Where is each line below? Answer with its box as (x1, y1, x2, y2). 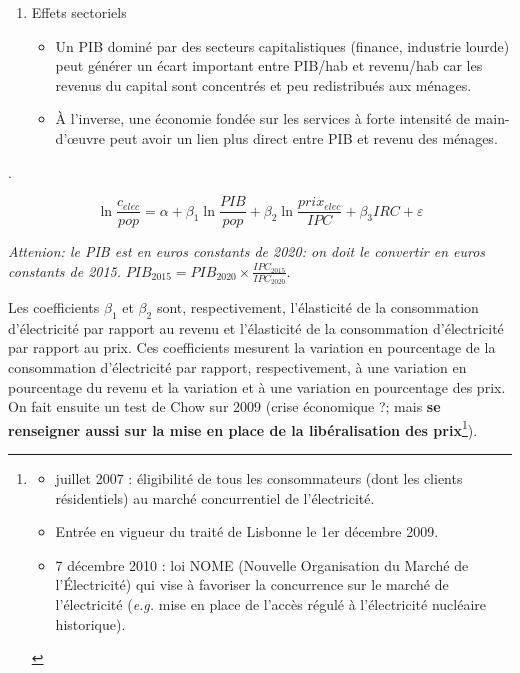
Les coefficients (8, 297, 100, 318)
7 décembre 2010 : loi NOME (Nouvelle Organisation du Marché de (55, 554, 469, 575)
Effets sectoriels (31, 2, 127, 22)
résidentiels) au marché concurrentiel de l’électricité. (55, 487, 375, 508)
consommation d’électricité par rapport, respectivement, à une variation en (8, 357, 467, 378)
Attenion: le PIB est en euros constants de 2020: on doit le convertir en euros (8, 241, 486, 262)
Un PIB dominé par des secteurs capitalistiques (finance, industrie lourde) (55, 35, 510, 56)
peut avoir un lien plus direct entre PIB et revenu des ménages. (109, 127, 498, 148)
